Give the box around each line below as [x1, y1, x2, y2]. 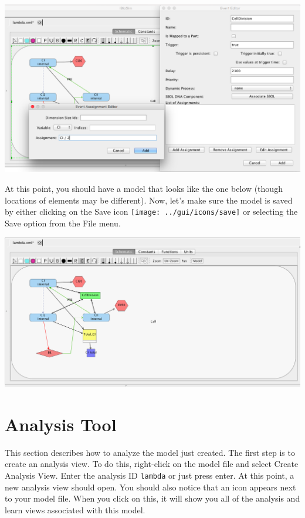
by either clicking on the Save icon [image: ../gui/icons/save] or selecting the [5, 205, 298, 218]
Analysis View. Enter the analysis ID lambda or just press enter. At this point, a [5, 469, 294, 481]
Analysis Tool [5, 412, 117, 436]
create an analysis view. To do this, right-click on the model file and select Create [5, 458, 299, 470]
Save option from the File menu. [5, 216, 121, 229]
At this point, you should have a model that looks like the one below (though [5, 182, 283, 195]
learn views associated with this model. [5, 503, 145, 516]
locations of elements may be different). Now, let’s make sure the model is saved [5, 194, 293, 206]
